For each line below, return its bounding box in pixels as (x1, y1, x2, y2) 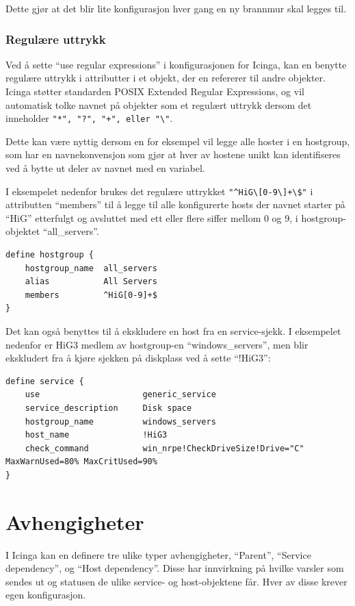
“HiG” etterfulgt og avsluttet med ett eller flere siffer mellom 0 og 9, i (5, 210, 298, 225)
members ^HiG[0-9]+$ (25, 290, 157, 300)
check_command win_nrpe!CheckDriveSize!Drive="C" (25, 443, 304, 453)
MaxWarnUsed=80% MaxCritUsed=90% (5, 457, 157, 467)
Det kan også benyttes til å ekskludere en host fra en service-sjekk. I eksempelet (5, 324, 341, 338)
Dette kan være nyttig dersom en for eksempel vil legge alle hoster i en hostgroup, (5, 134, 350, 148)
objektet (5, 224, 40, 238)
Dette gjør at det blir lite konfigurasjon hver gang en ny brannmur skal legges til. (5, 1, 347, 15)
